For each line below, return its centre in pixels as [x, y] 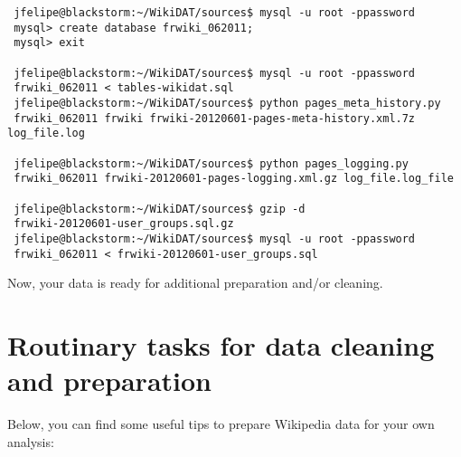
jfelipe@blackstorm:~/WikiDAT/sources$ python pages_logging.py [211, 163]
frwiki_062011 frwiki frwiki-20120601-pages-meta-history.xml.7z [215, 118]
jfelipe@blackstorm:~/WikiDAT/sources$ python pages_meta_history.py [227, 103]
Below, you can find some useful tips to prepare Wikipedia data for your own [221, 424]
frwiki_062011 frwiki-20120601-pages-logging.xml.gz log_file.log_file [234, 179]
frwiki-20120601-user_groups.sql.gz [124, 224]
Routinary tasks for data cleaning [221, 344]
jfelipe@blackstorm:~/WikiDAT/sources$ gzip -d [160, 209]
